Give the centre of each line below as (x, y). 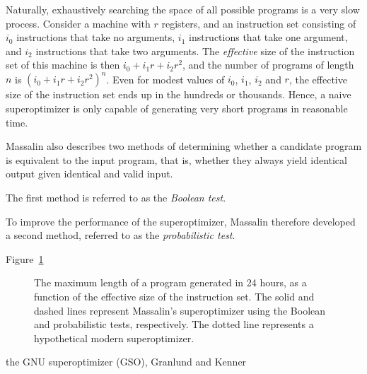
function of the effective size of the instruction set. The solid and (174, 296)
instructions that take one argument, (268, 37)
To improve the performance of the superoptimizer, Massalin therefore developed (181, 221)
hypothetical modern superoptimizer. (114, 338)
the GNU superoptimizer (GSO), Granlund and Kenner (126, 362)
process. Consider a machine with (78, 23)
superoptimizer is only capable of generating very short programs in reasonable (177, 109)
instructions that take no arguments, (96, 37)
